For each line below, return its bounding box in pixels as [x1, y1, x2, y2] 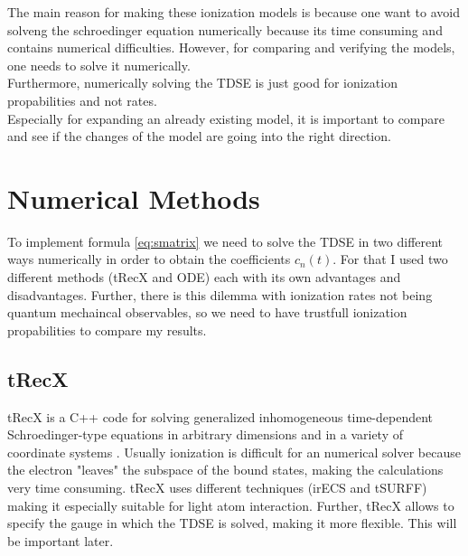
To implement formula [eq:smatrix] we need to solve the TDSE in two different [7, 231, 444, 250]
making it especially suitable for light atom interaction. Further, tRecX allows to [7, 495, 454, 514]
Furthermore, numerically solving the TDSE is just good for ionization [7, 73, 398, 92]
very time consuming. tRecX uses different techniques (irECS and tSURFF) [7, 478, 427, 497]
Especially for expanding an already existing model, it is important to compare [7, 108, 445, 127]
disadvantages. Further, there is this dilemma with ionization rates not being [7, 285, 433, 304]
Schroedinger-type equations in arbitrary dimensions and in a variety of [7, 425, 404, 444]
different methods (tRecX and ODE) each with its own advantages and [7, 268, 401, 287]
